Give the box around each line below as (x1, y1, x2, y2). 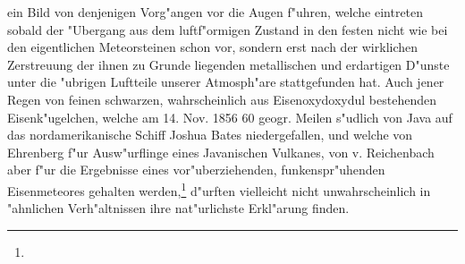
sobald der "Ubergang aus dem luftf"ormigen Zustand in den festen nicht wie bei (7, 20, 448, 38)
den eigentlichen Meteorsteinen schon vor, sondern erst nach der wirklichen (7, 38, 418, 56)
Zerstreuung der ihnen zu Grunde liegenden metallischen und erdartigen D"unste (7, 55, 450, 73)
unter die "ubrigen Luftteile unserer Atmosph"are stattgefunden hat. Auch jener (7, 72, 444, 91)
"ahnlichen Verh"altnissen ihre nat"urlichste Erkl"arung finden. (7, 199, 350, 217)
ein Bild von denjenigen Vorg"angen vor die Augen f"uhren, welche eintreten (7, 3, 424, 21)
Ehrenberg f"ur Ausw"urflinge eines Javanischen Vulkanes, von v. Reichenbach (7, 142, 435, 161)
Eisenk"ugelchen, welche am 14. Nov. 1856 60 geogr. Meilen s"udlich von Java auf (7, 107, 452, 126)
